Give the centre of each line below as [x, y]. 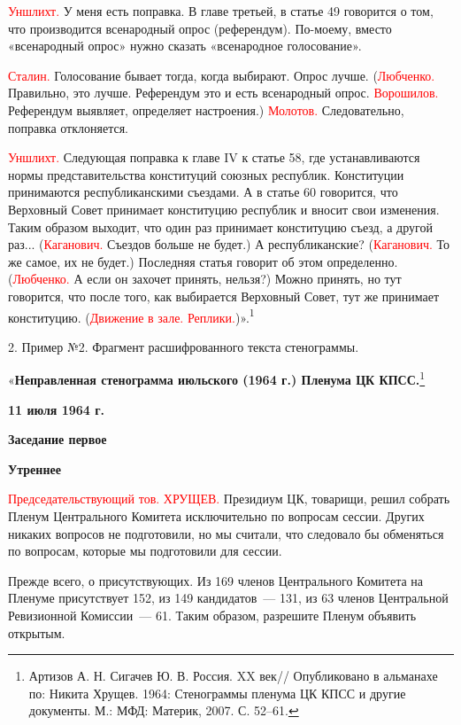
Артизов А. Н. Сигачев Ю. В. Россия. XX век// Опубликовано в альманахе [233, 676]
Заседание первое [58, 439]
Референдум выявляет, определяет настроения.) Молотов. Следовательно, [206, 109]
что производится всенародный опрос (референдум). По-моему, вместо [200, 28]
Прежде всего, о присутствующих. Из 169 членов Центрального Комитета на [216, 580]
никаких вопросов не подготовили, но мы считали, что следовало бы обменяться [226, 533]
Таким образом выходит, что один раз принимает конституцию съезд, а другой [220, 226]
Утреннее [35, 468]
